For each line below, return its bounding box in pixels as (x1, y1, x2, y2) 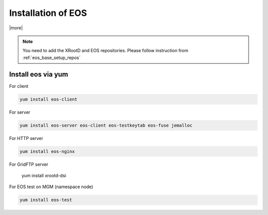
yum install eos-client (19, 96, 78, 102)
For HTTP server (9, 135, 43, 141)
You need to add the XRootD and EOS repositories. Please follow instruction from (22, 48, 189, 54)
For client (9, 83, 29, 89)
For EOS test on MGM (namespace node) (9, 184, 94, 190)
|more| (9, 25, 23, 31)
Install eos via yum (9, 70, 68, 78)
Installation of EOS (9, 7, 87, 18)
